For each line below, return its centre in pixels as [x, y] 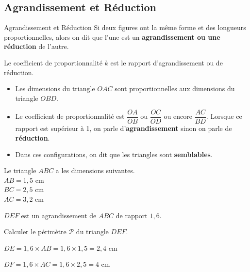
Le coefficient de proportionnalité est [70, 116]
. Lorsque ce [224, 116]
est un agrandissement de [59, 215]
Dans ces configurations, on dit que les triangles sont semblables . [114, 154]
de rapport [132, 215]
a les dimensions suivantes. [95, 170]
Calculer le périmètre [35, 232]
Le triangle [20, 170]
